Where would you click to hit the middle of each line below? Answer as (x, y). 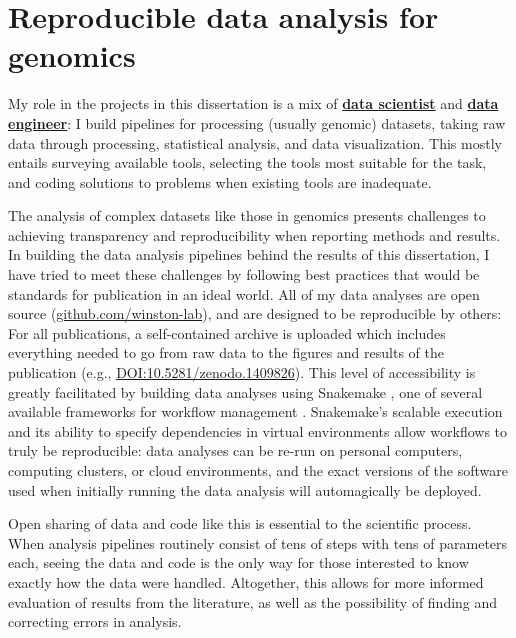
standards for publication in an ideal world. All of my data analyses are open (244, 293)
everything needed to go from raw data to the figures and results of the (226, 352)
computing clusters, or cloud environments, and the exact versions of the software (258, 470)
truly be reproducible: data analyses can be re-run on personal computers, (235, 450)
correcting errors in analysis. (95, 621)
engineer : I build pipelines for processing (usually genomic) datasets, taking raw (257, 122)
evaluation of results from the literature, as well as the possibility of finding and (253, 601)
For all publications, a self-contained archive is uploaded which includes (227, 332)
